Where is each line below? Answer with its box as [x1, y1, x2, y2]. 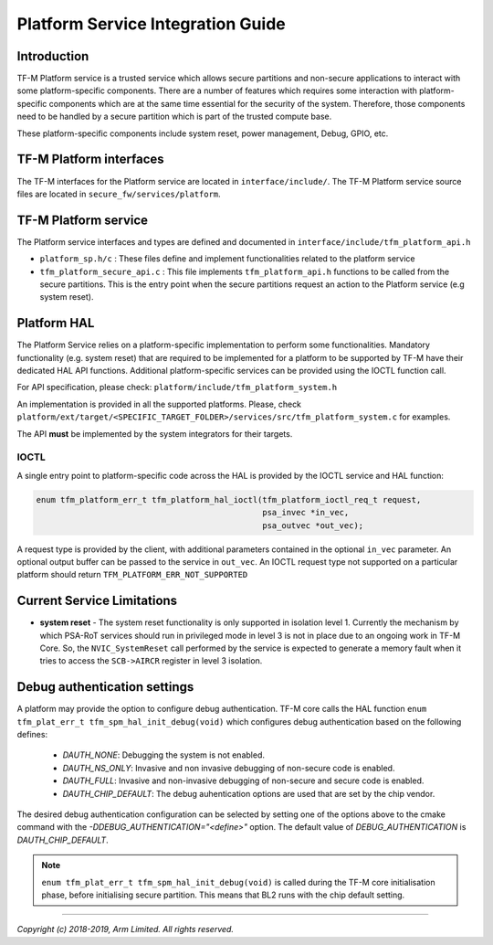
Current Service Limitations [16, 593, 178, 609]
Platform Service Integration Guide [16, 14, 287, 34]
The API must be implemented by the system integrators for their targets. [16, 428, 293, 439]
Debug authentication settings [16, 679, 194, 695]
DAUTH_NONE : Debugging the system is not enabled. [62, 749, 265, 760]
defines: [16, 729, 48, 740]
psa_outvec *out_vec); [261, 520, 364, 530]
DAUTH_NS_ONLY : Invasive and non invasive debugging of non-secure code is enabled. [62, 762, 395, 773]
